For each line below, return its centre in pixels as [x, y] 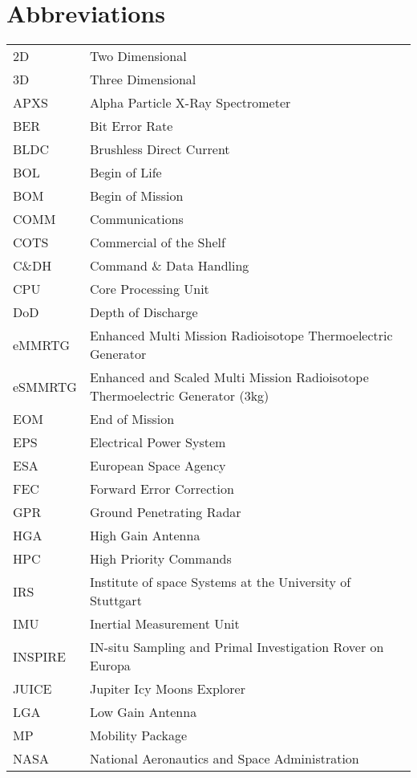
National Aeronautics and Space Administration [224, 759]
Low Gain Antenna [143, 712]
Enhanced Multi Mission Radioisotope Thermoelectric [241, 336]
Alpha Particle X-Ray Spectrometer [190, 103]
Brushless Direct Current [160, 149]
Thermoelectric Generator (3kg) [179, 396]
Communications [136, 219]
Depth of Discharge [144, 312]
